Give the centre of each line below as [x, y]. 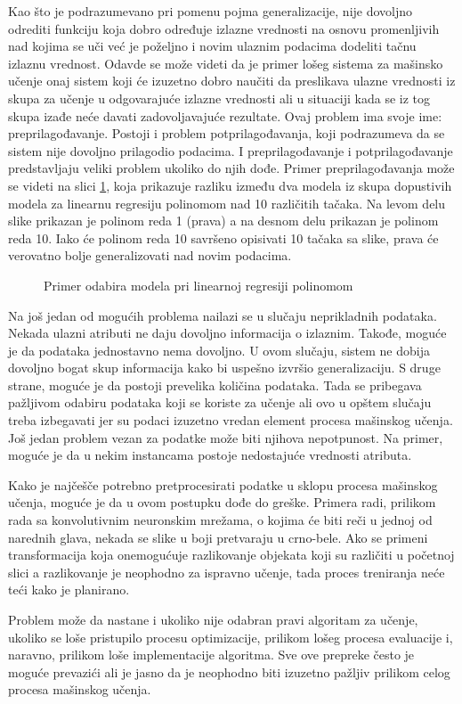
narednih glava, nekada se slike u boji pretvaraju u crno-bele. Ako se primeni [218, 537]
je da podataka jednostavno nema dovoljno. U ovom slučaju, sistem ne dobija [219, 350]
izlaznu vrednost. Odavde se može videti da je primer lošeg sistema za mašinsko [226, 63]
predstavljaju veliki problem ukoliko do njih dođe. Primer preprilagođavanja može [231, 168]
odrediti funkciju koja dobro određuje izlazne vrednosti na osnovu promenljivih [224, 28]
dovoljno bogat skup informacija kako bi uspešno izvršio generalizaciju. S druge [224, 368]
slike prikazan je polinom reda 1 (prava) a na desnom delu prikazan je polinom [223, 221]
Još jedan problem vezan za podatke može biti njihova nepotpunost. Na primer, [226, 437]
